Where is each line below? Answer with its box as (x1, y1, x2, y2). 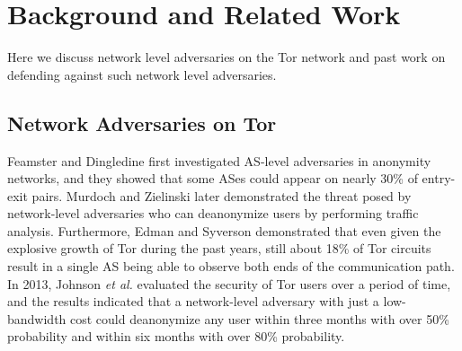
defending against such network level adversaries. (7, 65, 277, 83)
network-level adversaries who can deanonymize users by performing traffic (7, 204, 419, 223)
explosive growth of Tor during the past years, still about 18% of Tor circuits (7, 239, 431, 258)
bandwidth (7, 309, 67, 328)
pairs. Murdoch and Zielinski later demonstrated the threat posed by (31, 186, 412, 205)
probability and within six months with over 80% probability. (7, 327, 345, 346)
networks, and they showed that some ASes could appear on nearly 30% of (7, 169, 418, 188)
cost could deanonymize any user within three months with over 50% (70, 309, 449, 328)
